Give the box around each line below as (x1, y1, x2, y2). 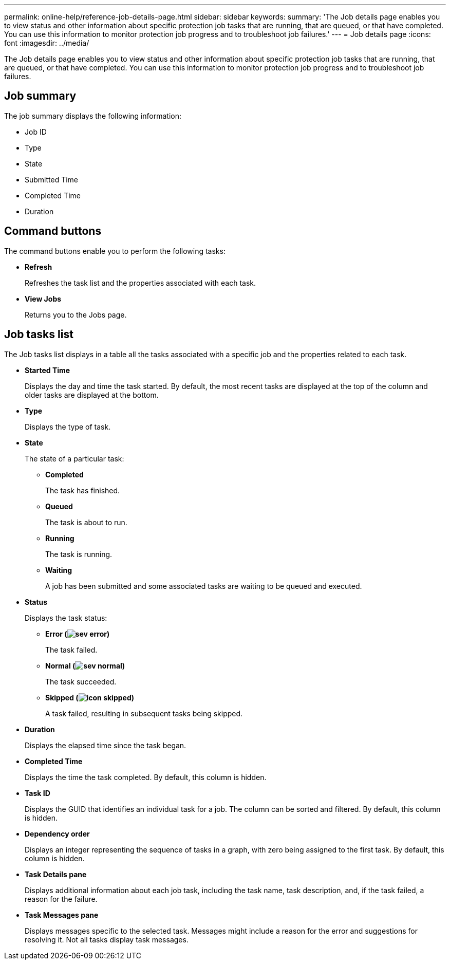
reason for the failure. (25, 894, 98, 903)
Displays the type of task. (25, 422, 111, 431)
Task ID (25, 788, 50, 798)
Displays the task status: (25, 613, 107, 622)
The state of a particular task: (25, 454, 124, 463)
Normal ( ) (45, 661, 125, 670)
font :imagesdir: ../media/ (4, 39, 89, 47)
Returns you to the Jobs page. (25, 310, 127, 319)
